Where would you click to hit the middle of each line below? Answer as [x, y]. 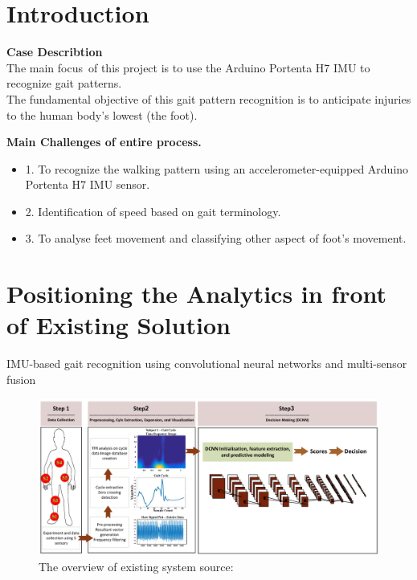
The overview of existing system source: [136, 566]
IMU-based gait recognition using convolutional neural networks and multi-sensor [207, 364]
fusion [21, 379]
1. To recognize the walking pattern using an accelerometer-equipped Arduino [217, 168]
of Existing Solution [119, 325]
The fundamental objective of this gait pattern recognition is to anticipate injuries [209, 98]
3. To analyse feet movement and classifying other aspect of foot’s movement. [216, 238]
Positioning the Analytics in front [197, 294]
